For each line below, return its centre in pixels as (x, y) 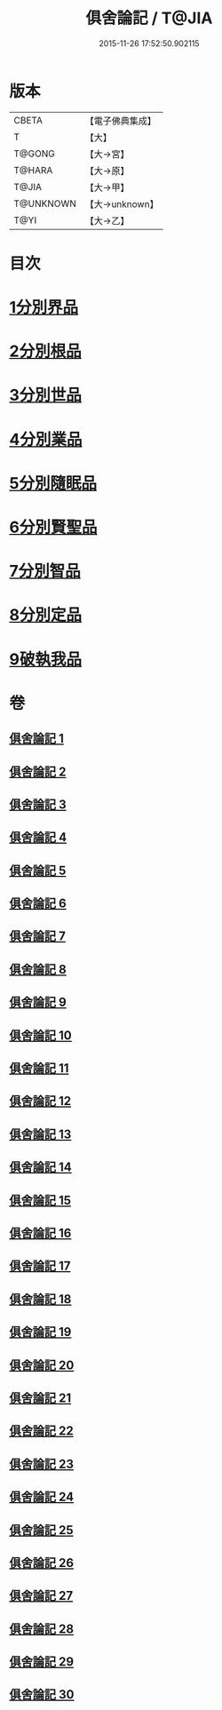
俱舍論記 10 (41, 1035)
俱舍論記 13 (40, 1134)
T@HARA (33, 170)
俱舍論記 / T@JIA (149, 18)
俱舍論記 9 (38, 1002)
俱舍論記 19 (40, 1332)
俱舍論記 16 (40, 1233)
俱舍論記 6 (38, 904)
